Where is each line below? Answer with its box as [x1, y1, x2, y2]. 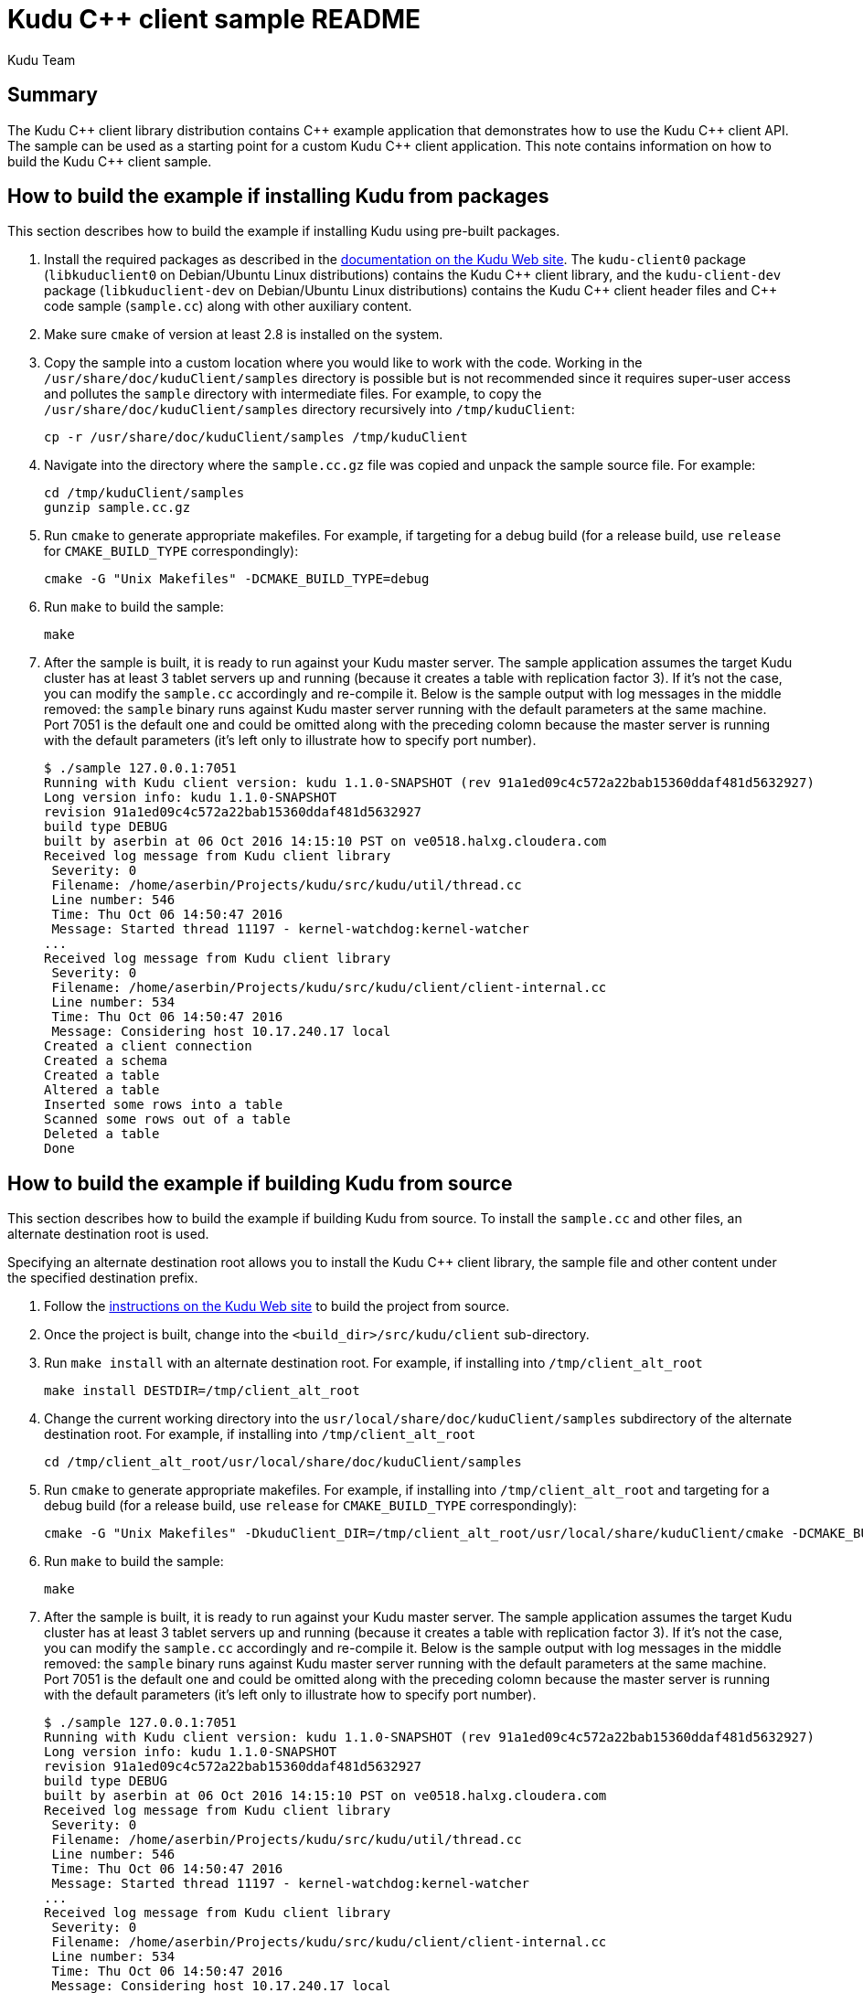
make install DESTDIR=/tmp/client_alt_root [44, 1383, 360, 1399]
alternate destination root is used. [7, 1226, 209, 1242]
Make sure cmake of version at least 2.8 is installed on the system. [44, 326, 443, 343]
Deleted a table [44, 1126, 160, 1142]
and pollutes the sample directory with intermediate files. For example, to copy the [44, 386, 542, 402]
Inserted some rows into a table [44, 1097, 283, 1113]
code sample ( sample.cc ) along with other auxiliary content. [44, 298, 412, 314]
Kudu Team [7, 51, 76, 68]
